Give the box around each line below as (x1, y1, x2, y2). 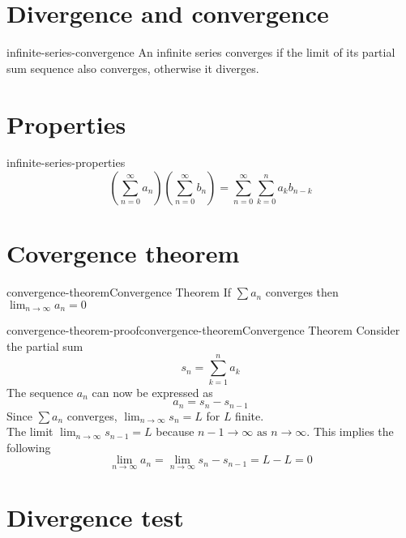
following (6, 438, 51, 455)
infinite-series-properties (6, 154, 126, 171)
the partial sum (6, 337, 83, 354)
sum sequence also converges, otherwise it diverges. (6, 59, 259, 76)
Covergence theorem (6, 237, 240, 270)
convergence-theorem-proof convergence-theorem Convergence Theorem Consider (6, 322, 400, 339)
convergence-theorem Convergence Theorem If (6, 284, 231, 301)
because (156, 423, 194, 440)
